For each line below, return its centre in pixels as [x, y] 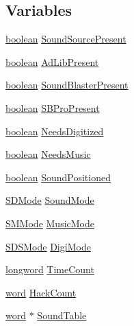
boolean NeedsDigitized [55, 131]
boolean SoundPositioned [58, 177]
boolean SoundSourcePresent [66, 39]
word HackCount [41, 292]
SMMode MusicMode [50, 223]
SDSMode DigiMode [48, 246]
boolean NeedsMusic [48, 154]
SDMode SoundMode [50, 200]
